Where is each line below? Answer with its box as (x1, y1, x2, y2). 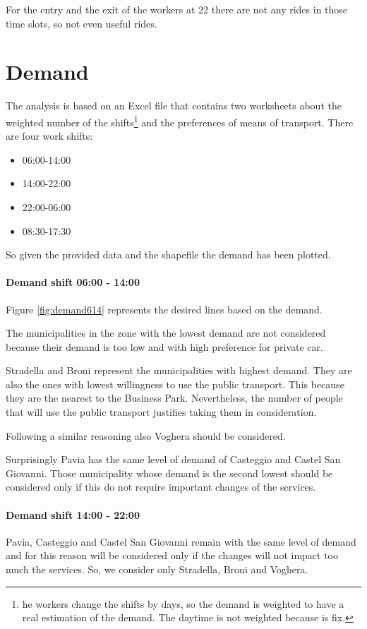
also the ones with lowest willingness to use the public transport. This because (6, 376, 344, 391)
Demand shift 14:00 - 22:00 (6, 507, 140, 522)
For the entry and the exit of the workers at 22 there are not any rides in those (6, 2, 348, 16)
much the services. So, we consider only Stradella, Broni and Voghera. (6, 562, 308, 577)
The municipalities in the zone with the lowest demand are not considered (6, 325, 326, 340)
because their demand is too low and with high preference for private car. (6, 339, 323, 354)
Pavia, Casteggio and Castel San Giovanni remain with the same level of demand (6, 534, 356, 549)
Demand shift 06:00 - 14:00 (6, 275, 140, 289)
